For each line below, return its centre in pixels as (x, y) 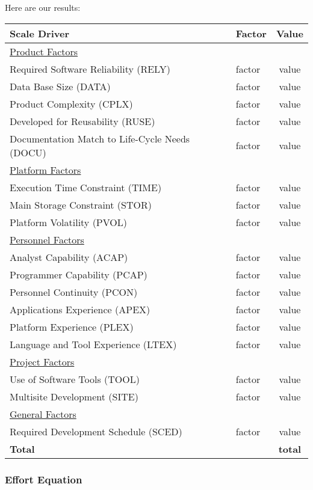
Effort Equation (44, 479)
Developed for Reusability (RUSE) (82, 121)
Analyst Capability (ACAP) (69, 257)
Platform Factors (45, 170)
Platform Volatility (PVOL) (68, 222)
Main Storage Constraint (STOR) (81, 204)
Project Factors (42, 361)
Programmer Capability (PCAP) (79, 274)
